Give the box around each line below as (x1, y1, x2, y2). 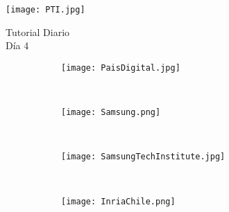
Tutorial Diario (6, 24, 70, 39)
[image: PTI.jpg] (6, 5, 85, 15)
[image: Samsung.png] (61, 107, 161, 118)
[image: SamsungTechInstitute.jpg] (61, 152, 226, 162)
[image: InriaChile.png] (61, 196, 176, 206)
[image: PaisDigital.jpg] (61, 62, 180, 73)
